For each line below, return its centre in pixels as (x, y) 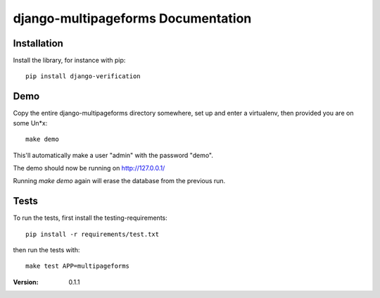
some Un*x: (30, 123)
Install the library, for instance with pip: (69, 61)
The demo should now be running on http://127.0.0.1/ (89, 168)
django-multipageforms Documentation (132, 18)
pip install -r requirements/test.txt (93, 234)
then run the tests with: (46, 250)
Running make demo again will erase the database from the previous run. (119, 181)
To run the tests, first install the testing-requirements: (90, 218)
